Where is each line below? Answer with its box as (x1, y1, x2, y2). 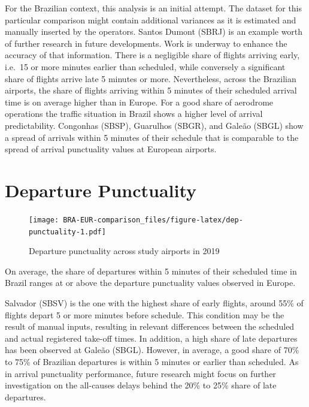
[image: (29, 215, 59, 224)
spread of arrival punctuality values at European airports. (5, 143, 217, 155)
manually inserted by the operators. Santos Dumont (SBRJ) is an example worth (5, 25, 303, 38)
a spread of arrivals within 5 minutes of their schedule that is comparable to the (5, 131, 299, 143)
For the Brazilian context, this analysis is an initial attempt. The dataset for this (5, 2, 302, 14)
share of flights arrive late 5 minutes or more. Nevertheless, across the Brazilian (5, 72, 296, 85)
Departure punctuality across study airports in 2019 (29, 245, 220, 257)
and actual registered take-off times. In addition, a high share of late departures (5, 331, 298, 344)
